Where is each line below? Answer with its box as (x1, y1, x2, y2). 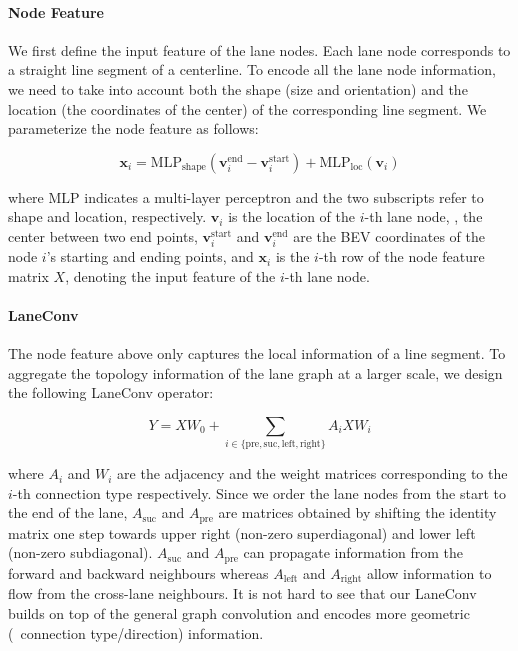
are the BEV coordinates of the (293, 225, 486, 246)
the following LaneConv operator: (8, 382, 214, 403)
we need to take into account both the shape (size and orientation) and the (8, 78, 468, 99)
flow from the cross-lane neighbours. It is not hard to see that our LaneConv (8, 583, 477, 604)
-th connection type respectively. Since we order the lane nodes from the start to (12, 482, 506, 503)
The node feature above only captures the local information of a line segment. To (8, 343, 506, 364)
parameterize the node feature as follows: (8, 118, 259, 139)
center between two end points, (8, 225, 198, 246)
